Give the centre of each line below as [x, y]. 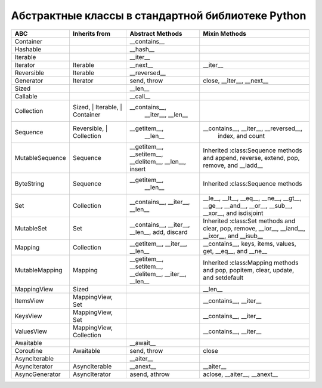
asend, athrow [150, 374]
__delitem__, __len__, [158, 161]
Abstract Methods [156, 33]
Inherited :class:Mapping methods [251, 263]
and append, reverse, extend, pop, [251, 158]
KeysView [28, 316]
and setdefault [223, 278]
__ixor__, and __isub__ [233, 236]
